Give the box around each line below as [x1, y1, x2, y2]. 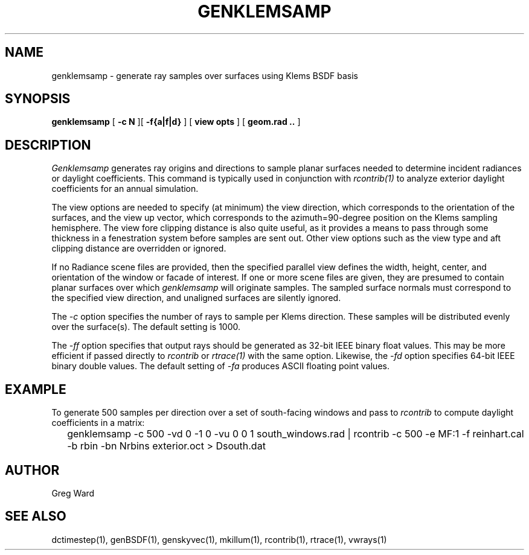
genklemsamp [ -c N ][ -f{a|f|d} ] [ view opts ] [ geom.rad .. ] [51, 116, 301, 127]
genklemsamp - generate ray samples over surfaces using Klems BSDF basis [51, 70, 359, 81]
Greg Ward [51, 487, 95, 498]
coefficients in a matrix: [51, 417, 145, 428]
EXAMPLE [5, 381, 66, 397]
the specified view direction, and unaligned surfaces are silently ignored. [51, 293, 341, 303]
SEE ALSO [5, 509, 66, 524]
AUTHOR [5, 462, 60, 478]
